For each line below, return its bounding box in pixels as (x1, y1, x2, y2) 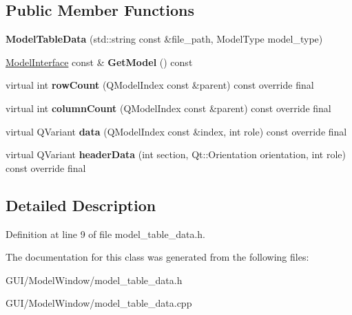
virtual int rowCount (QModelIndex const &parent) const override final (6, 78, 314, 92)
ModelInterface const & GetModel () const (6, 54, 193, 69)
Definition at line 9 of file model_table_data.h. (6, 226, 205, 241)
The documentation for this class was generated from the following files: (6, 250, 309, 264)
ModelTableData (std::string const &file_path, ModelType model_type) (6, 32, 323, 46)
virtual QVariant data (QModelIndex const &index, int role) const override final (6, 124, 347, 138)
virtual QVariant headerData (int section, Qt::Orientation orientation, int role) (6, 147, 346, 162)
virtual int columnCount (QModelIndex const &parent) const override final (6, 100, 331, 115)
